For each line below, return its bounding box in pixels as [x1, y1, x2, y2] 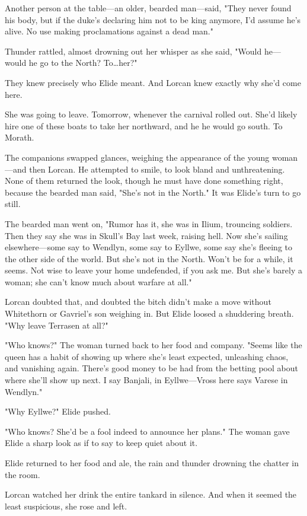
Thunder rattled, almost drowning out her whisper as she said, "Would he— [5, 44, 281, 57]
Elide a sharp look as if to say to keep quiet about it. [5, 437, 198, 449]
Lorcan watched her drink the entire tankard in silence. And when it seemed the [5, 488, 297, 501]
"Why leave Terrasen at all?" [5, 318, 108, 331]
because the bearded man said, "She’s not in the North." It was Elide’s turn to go [5, 186, 301, 198]
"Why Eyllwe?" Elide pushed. [5, 405, 111, 418]
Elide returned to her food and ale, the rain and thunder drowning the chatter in [5, 457, 299, 469]
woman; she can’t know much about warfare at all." [5, 275, 192, 288]
